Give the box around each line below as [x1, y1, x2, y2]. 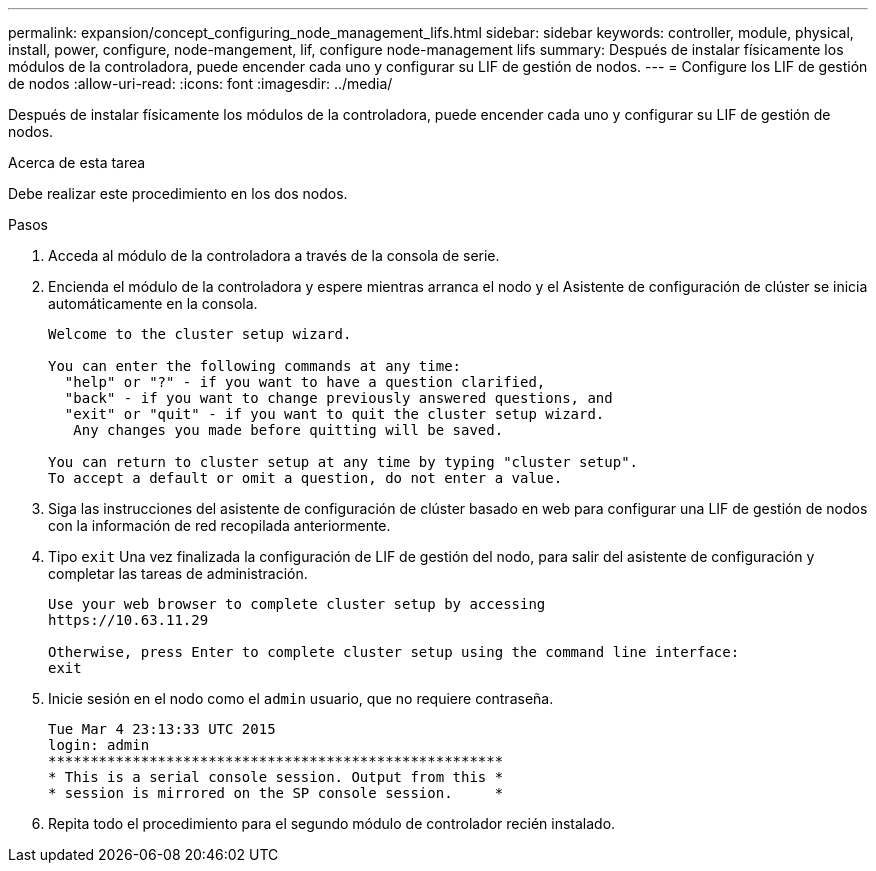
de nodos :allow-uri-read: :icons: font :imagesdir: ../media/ [8, 75, 393, 92]
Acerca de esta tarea [8, 154, 146, 171]
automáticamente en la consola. [48, 295, 258, 312]
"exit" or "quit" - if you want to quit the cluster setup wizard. [64, 406, 605, 422]
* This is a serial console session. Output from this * [48, 769, 504, 785]
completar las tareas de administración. [48, 565, 308, 582]
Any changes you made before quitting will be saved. [73, 422, 504, 438]
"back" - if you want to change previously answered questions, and [64, 390, 613, 406]
